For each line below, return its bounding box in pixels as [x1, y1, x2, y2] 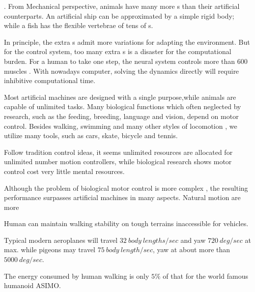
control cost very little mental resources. [4, 166, 125, 176]
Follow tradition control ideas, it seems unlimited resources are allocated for [4, 146, 233, 157]
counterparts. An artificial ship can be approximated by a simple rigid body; [4, 10, 234, 21]
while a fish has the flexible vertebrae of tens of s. [4, 20, 153, 30]
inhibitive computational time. [4, 75, 95, 86]
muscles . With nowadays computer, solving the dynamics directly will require [4, 65, 239, 76]
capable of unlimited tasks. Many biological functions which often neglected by [4, 101, 241, 112]
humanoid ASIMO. [4, 280, 61, 291]
